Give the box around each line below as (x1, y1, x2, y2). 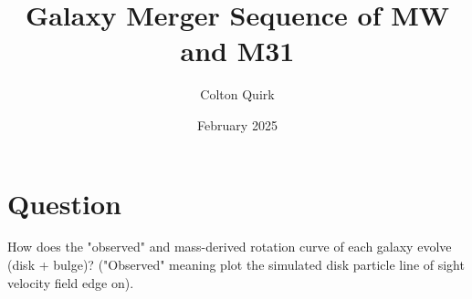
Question (7, 184, 121, 222)
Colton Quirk (200, 85, 275, 104)
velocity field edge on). (7, 273, 134, 292)
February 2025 (197, 115, 278, 134)
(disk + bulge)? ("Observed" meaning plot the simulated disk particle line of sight (7, 255, 465, 274)
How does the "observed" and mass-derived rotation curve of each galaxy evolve (7, 237, 452, 256)
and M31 (180, 32, 295, 69)
